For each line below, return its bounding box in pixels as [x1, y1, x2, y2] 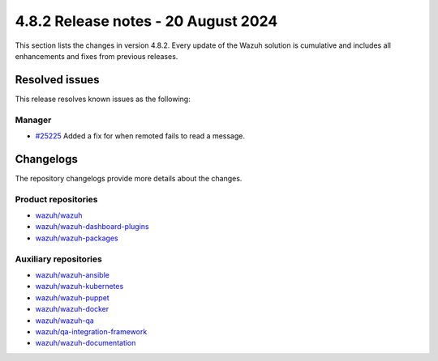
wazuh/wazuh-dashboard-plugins [35, 222, 149, 231]
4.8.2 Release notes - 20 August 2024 [15, 12, 278, 30]
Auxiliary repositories [15, 253, 103, 265]
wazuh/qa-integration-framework [35, 326, 148, 336]
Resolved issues [15, 73, 101, 87]
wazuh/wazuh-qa [35, 316, 95, 325]
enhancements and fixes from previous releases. [15, 51, 178, 61]
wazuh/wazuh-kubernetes [35, 282, 124, 291]
